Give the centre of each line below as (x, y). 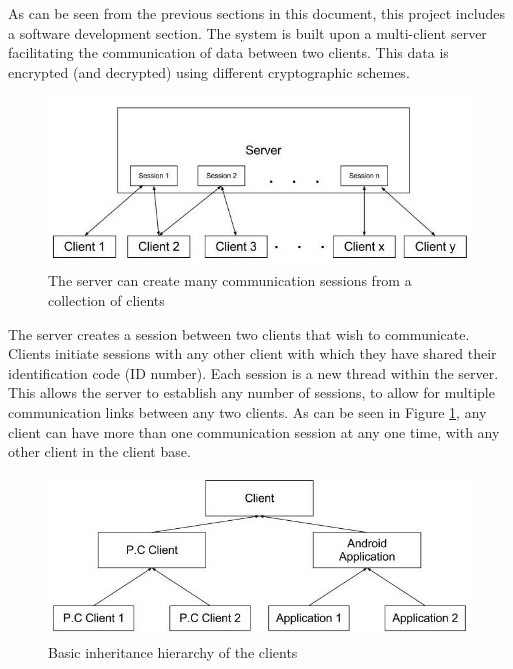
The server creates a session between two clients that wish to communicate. (239, 333)
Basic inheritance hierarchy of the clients (173, 651)
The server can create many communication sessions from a (230, 280)
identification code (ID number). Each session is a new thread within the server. (253, 372)
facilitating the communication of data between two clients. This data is (228, 52)
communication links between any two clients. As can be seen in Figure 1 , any (247, 411)
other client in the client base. (99, 451)
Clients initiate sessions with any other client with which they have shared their (252, 353)
